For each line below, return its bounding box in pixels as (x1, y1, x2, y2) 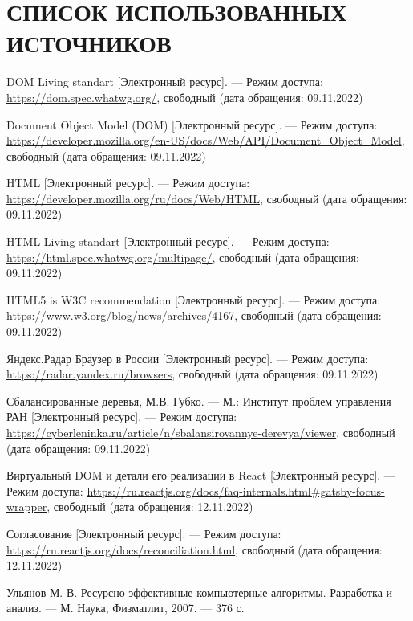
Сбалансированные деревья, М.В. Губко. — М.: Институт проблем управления (6, 392, 391, 409)
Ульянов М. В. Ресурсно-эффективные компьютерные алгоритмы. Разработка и (6, 583, 393, 600)
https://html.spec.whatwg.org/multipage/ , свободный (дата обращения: (6, 248, 359, 265)
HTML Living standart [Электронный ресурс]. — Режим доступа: (6, 233, 330, 250)
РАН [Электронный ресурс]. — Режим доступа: (6, 408, 237, 425)
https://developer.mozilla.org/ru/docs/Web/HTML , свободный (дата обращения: (6, 190, 407, 206)
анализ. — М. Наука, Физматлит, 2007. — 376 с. (6, 599, 245, 616)
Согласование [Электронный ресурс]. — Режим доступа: (6, 525, 281, 541)
